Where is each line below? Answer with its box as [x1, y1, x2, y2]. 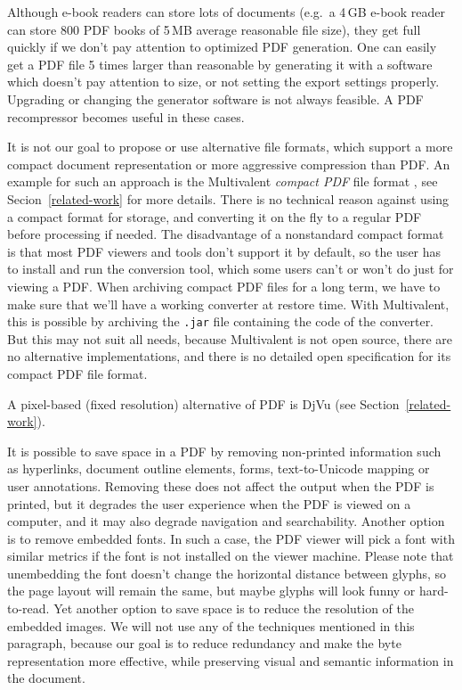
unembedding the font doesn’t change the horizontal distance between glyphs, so [7, 563, 447, 582]
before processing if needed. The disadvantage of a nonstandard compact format [7, 225, 444, 243]
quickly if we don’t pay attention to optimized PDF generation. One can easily [7, 37, 437, 56]
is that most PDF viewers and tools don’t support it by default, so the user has [7, 242, 442, 260]
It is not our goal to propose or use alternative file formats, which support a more [7, 137, 453, 156]
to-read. [7, 599, 50, 618]
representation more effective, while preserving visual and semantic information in [7, 651, 454, 669]
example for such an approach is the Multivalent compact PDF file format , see [7, 172, 438, 191]
